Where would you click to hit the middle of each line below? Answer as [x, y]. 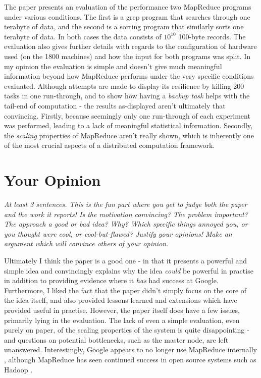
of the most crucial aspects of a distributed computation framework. [110, 145]
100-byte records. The [212, 36]
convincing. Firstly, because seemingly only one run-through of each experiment [127, 115]
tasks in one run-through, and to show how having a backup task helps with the [127, 96]
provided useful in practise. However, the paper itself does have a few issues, [122, 310]
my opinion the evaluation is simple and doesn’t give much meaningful [113, 66]
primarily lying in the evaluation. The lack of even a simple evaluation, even [122, 320]
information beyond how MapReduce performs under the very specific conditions [129, 76]
